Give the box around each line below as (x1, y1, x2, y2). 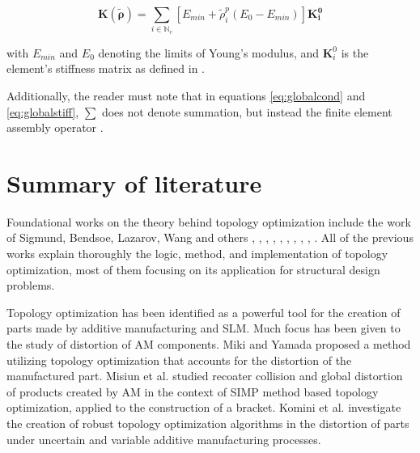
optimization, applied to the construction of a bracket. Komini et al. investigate (6, 399, 401, 416)
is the (341, 44, 369, 61)
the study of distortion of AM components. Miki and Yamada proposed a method (6, 335, 411, 352)
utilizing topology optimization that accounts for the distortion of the (6, 351, 352, 368)
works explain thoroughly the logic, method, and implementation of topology (6, 245, 388, 262)
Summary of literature (6, 166, 262, 199)
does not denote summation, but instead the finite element (101, 103, 392, 120)
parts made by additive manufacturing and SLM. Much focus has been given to (6, 320, 401, 337)
